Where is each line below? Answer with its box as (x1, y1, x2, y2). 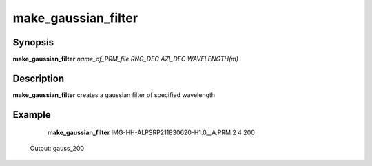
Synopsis (12, 37, 54, 48)
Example (12, 109, 51, 121)
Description (12, 72, 65, 84)
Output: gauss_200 (30, 144, 85, 152)
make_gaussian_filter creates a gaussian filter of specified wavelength (12, 90, 216, 99)
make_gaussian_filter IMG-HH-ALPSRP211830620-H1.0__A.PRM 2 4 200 (47, 128, 255, 137)
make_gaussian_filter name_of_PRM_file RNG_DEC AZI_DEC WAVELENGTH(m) (12, 55, 239, 63)
